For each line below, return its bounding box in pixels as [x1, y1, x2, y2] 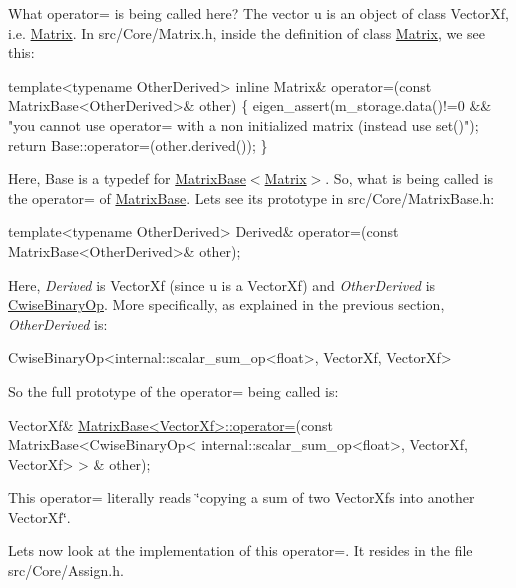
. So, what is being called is [325, 168, 494, 189]
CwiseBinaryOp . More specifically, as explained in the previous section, [8, 294, 445, 315]
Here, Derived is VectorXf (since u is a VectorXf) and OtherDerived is [8, 274, 436, 295]
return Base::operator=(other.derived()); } [8, 134, 268, 155]
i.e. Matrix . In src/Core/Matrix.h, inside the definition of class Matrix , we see [8, 22, 486, 43]
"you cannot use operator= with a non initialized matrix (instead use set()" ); [8, 114, 479, 135]
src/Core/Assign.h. [8, 560, 124, 581]
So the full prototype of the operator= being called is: [8, 380, 339, 401]
